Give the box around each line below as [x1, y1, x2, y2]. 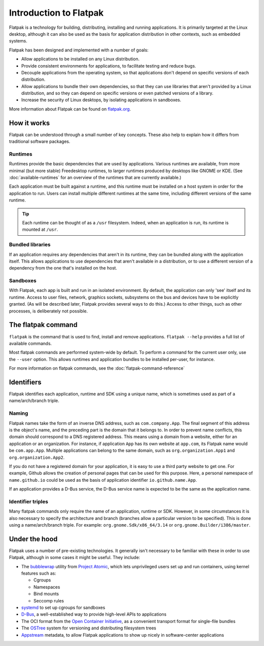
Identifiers [9, 378, 42, 386]
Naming [9, 410, 28, 417]
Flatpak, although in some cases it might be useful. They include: [9, 555, 140, 560]
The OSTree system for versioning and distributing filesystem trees [21, 625, 156, 631]
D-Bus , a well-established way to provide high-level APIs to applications [21, 611, 167, 617]
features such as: [21, 570, 56, 577]
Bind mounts [33, 591, 59, 597]
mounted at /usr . [22, 226, 58, 232]
